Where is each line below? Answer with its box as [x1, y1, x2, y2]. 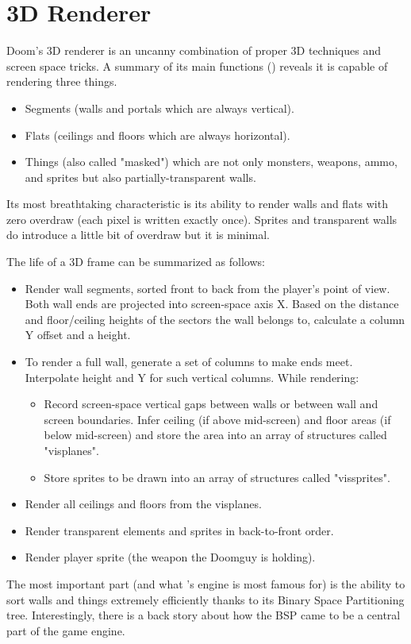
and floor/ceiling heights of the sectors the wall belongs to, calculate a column [25, 310, 405, 327]
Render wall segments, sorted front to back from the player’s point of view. [25, 280, 390, 296]
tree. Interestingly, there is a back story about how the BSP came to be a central [6, 607, 401, 623]
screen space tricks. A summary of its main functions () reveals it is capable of [6, 57, 388, 74]
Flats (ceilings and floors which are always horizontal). [25, 126, 290, 143]
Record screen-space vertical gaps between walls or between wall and [44, 395, 378, 412]
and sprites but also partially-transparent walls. [25, 168, 256, 185]
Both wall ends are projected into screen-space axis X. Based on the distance [25, 295, 399, 312]
